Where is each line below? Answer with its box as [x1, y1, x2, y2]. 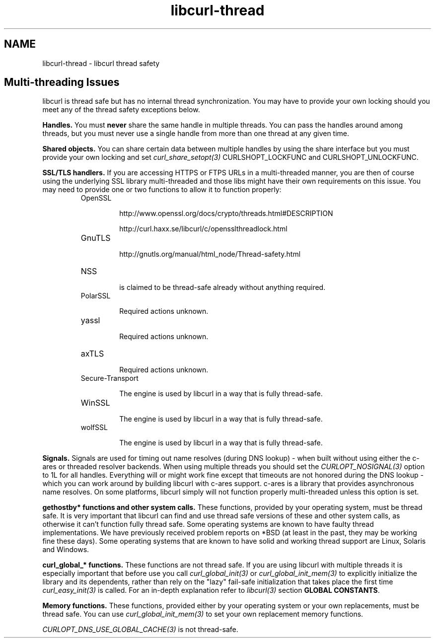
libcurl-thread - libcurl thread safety [42, 59, 160, 68]
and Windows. [42, 545, 89, 554]
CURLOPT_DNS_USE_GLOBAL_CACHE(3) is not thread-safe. [42, 625, 238, 634]
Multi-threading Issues [4, 76, 120, 89]
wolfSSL [80, 423, 108, 432]
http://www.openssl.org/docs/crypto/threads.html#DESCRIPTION [119, 209, 333, 218]
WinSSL [80, 398, 110, 408]
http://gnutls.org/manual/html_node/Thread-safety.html [119, 250, 301, 259]
